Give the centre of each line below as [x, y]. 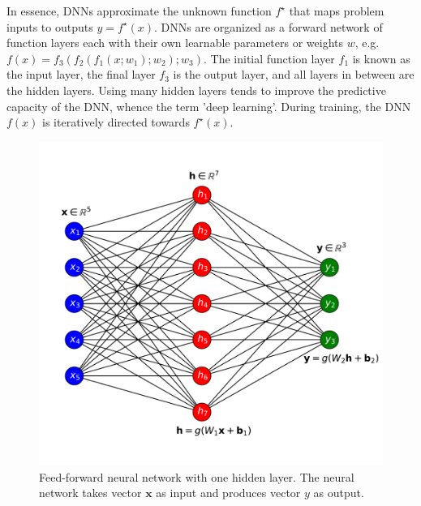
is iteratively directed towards [116, 122]
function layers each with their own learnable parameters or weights [175, 43]
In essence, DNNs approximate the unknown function [139, 11]
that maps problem [337, 11]
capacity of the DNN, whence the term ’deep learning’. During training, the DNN [209, 106]
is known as [381, 58]
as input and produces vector [228, 493]
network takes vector [90, 493]
